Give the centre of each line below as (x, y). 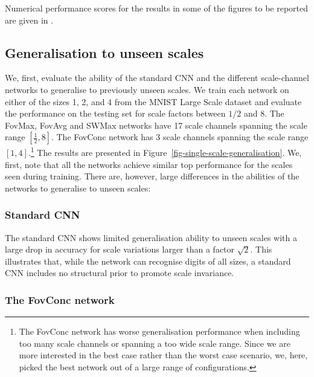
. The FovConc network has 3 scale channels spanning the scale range (180, 137)
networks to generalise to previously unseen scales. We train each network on (147, 89)
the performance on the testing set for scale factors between (115, 113)
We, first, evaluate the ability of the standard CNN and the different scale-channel (157, 78)
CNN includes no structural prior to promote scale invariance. (120, 273)
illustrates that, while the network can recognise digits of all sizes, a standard (148, 261)
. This (261, 249)
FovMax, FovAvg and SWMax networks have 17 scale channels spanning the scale (156, 125)
